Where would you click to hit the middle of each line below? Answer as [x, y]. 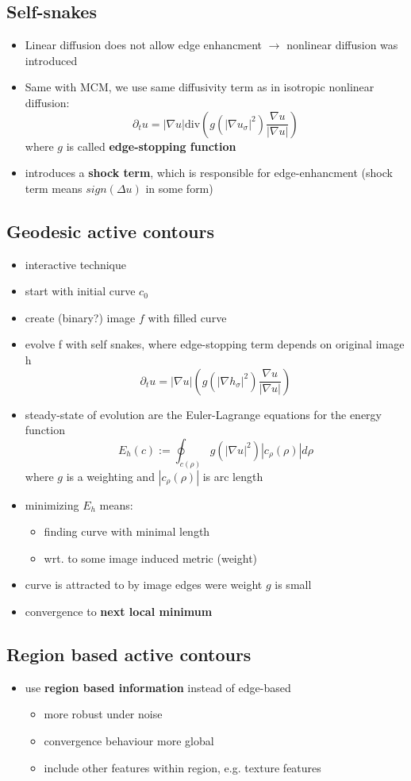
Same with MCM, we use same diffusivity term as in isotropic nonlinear [200, 87]
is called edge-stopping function [151, 146]
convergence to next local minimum [119, 611]
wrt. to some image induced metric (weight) [151, 558]
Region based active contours [129, 654]
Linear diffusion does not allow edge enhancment [144, 45]
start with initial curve [80, 291]
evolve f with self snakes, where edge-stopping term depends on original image [215, 344]
